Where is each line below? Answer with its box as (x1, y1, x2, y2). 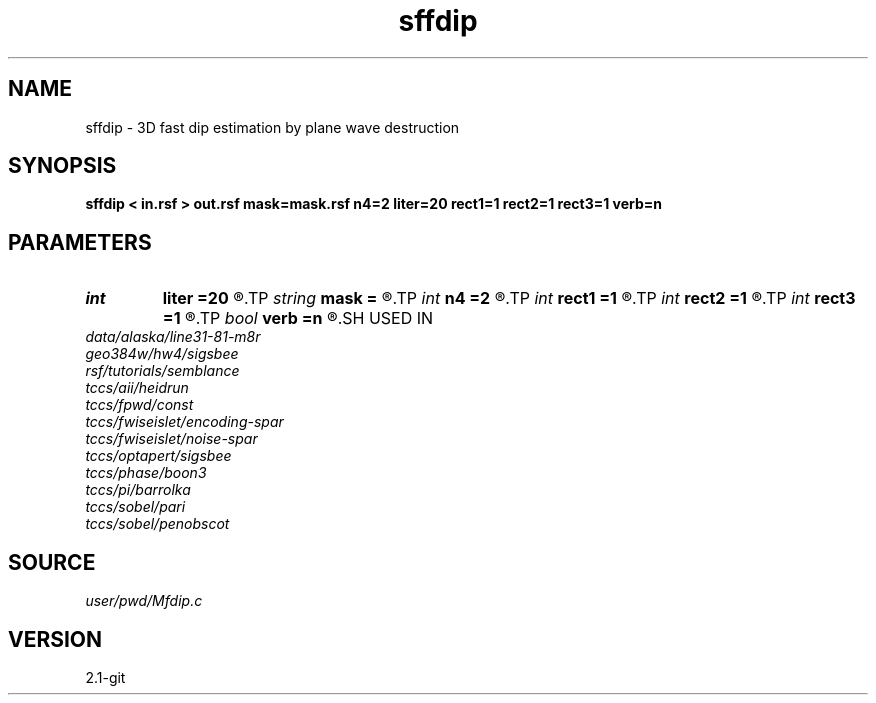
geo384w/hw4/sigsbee (85, 345, 239, 363)
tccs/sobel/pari (85, 498, 186, 516)
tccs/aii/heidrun (85, 379, 189, 397)
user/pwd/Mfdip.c (85, 592, 203, 610)
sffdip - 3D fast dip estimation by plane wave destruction (85, 118, 460, 136)
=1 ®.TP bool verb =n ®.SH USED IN (162, 308, 434, 329)
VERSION (8, 626, 103, 652)
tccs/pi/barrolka (85, 481, 191, 499)
